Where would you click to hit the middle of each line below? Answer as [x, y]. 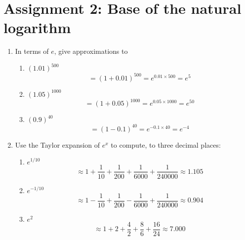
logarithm [37, 27]
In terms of [32, 51]
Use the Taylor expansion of [58, 144]
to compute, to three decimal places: [166, 144]
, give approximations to [91, 51]
